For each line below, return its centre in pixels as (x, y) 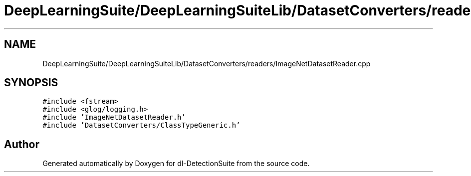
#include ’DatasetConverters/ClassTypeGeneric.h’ (141, 125)
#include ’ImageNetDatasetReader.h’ (114, 117)
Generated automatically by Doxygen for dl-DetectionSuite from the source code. (176, 164)
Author (22, 144)
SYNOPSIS (31, 83)
